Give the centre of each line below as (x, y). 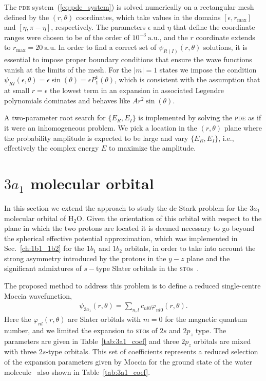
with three (21, 351)
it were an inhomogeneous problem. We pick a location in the (101, 128)
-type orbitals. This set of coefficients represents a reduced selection (152, 351)
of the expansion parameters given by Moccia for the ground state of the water (128, 362)
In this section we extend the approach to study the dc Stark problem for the (126, 207)
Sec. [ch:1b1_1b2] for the (44, 248)
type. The (211, 330)
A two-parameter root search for (55, 117)
